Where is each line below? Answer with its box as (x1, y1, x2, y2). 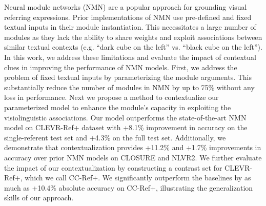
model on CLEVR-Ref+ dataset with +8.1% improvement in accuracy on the (4, 122, 248, 133)
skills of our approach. (4, 192, 74, 203)
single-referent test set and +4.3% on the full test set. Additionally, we (4, 132, 226, 142)
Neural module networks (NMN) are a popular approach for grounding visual (4, 2, 247, 12)
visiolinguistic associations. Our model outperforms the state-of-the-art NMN (4, 112, 247, 122)
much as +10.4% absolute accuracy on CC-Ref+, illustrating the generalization (4, 182, 253, 193)
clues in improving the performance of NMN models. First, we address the (4, 61, 237, 72)
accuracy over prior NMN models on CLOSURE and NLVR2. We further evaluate (4, 152, 262, 162)
